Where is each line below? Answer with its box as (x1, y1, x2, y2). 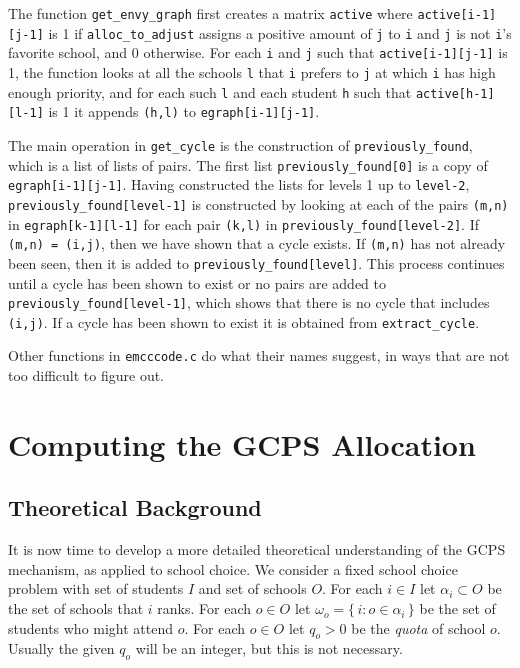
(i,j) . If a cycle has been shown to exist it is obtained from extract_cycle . (8, 311, 480, 332)
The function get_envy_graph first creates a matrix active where (8, 3, 413, 23)
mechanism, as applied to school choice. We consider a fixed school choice (8, 558, 458, 579)
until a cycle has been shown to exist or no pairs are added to (8, 272, 387, 293)
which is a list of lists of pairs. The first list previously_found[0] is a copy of (8, 154, 488, 175)
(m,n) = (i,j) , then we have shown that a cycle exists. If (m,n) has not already (8, 233, 506, 254)
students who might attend (8, 617, 174, 638)
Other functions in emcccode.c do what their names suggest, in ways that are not (8, 345, 510, 366)
